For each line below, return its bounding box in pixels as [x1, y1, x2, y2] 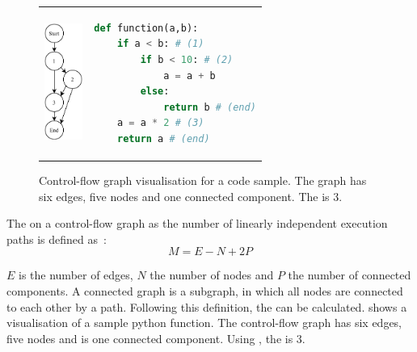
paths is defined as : [6, 230, 107, 247]
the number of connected [288, 266, 411, 283]
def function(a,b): [94, 22, 199, 34]
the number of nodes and [150, 266, 274, 283]
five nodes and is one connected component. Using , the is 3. [6, 329, 305, 346]
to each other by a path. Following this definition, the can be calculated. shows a [6, 298, 407, 315]
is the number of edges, [19, 266, 133, 283]
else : [140, 86, 170, 98]
